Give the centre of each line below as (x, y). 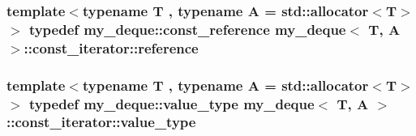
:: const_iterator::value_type (101, 122)
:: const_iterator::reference (111, 47)
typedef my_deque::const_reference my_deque (187, 29)
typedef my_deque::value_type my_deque (172, 103)
